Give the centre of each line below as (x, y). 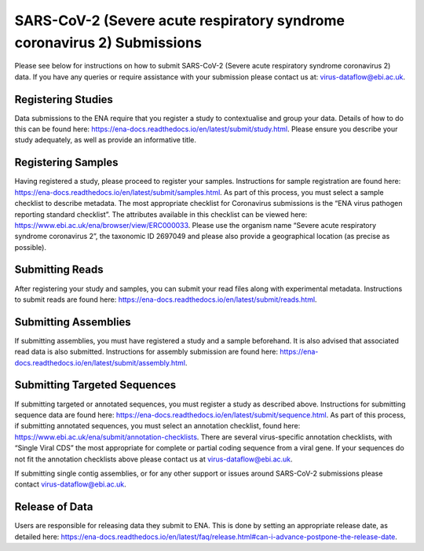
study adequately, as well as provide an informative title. (105, 140)
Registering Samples (66, 162)
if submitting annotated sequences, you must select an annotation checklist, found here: (157, 426)
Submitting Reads (59, 270)
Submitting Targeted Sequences (95, 385)
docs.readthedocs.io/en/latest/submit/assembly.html (100, 362)
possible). (31, 247)
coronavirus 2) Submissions (108, 42)
